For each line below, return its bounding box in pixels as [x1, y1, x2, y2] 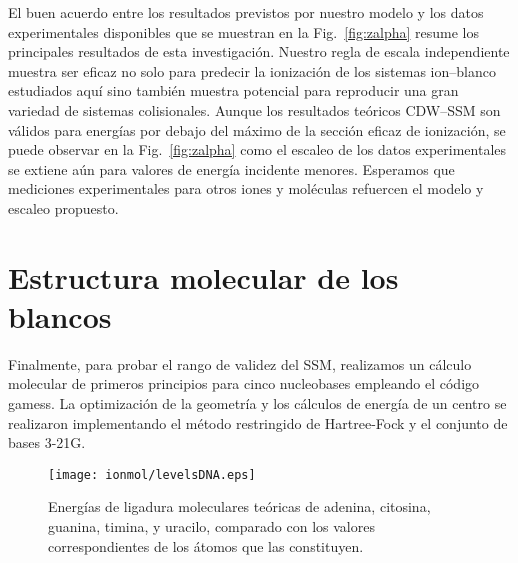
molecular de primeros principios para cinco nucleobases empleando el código [8, 373, 480, 394]
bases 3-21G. [8, 432, 86, 453]
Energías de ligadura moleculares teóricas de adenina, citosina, [48, 496, 431, 517]
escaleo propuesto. [8, 197, 119, 218]
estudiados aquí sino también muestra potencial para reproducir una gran [8, 80, 459, 101]
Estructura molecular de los [8, 256, 399, 297]
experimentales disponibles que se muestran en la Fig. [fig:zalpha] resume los [8, 21, 480, 42]
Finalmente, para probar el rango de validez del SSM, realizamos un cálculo [8, 353, 472, 374]
